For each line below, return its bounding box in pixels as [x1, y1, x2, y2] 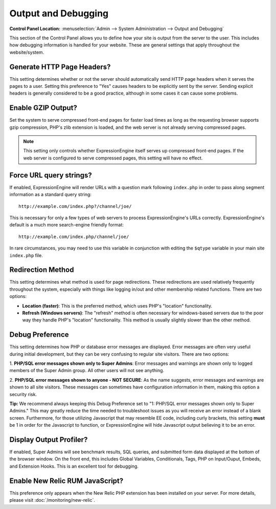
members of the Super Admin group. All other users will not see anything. [9, 367, 165, 374]
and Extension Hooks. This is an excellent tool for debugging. [9, 463, 139, 469]
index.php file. [9, 252, 43, 258]
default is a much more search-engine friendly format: [9, 222, 124, 228]
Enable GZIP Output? [9, 104, 78, 112]
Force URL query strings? [9, 171, 92, 179]
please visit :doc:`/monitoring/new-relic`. [9, 497, 96, 503]
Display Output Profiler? [9, 435, 88, 444]
